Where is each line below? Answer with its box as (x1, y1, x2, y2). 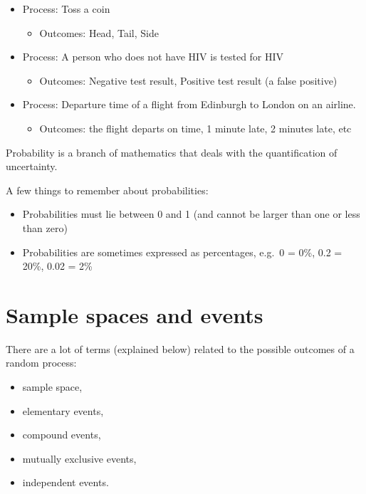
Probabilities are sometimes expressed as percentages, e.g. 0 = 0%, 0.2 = (22, 244, 343, 259)
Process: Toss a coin (22, 1, 110, 16)
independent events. (22, 475, 109, 490)
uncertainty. (6, 159, 58, 174)
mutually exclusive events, (22, 451, 137, 466)
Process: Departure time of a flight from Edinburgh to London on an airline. (22, 97, 356, 112)
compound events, (22, 427, 101, 442)
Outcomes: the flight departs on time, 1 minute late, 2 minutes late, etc (39, 120, 352, 135)
